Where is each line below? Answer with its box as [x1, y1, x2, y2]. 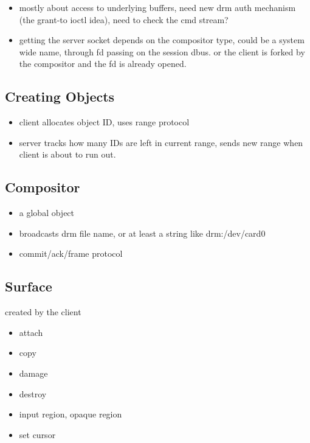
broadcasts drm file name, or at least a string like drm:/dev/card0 [19, 226, 266, 239]
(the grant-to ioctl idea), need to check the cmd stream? [19, 13, 229, 26]
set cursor [19, 428, 56, 441]
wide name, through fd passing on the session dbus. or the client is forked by [19, 45, 305, 58]
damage [19, 366, 48, 379]
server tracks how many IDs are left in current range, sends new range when [19, 136, 303, 148]
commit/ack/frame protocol [19, 247, 123, 260]
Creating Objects [5, 87, 115, 106]
